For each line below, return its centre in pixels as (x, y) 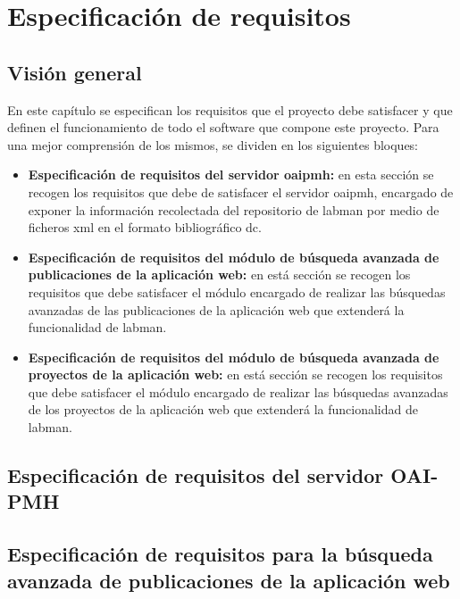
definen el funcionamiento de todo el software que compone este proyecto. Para (223, 127)
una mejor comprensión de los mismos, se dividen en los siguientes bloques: (213, 144)
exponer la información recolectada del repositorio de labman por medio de (234, 209)
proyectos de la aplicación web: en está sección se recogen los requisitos (235, 374)
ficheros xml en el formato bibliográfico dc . (145, 227)
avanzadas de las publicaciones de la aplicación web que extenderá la (216, 309)
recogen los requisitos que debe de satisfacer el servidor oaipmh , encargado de (241, 191)
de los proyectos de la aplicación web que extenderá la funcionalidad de (223, 409)
